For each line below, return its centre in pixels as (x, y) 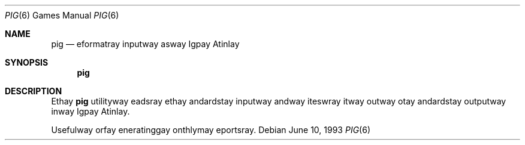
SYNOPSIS (27, 62)
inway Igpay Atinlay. (90, 111)
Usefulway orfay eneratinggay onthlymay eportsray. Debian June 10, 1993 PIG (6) (211, 130)
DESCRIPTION (34, 91)
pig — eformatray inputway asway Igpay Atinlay (145, 44)
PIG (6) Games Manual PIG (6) (62, 15)
